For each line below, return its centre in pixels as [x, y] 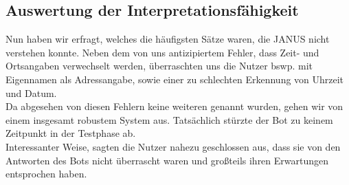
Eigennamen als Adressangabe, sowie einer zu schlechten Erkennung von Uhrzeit [175, 79]
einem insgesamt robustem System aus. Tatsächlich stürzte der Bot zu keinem [169, 119]
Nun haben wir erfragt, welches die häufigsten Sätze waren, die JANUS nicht [168, 39]
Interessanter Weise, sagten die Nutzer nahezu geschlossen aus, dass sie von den [173, 146]
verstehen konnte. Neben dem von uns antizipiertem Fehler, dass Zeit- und [162, 52]
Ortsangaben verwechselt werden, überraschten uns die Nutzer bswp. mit [159, 66]
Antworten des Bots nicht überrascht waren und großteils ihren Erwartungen [167, 160]
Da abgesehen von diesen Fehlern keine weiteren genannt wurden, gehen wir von [174, 106]
